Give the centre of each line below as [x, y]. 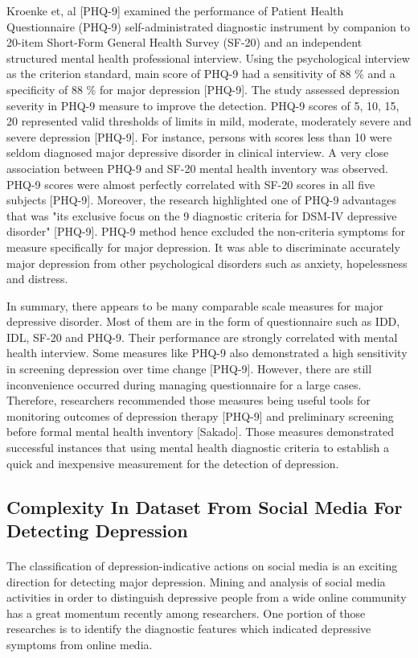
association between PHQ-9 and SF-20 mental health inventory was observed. [197, 168]
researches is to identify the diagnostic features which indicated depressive [189, 629]
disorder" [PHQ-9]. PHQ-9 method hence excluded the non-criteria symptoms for [206, 231]
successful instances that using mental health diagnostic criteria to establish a [198, 448]
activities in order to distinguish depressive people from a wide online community [207, 597]
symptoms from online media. [80, 644]
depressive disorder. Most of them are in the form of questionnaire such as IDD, [203, 321]
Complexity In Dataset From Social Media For [205, 506]
